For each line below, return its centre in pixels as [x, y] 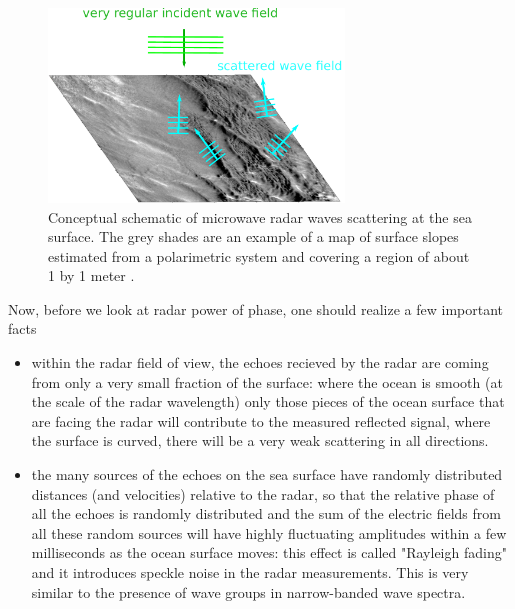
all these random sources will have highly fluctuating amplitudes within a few [269, 532]
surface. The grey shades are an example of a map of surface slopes [253, 236]
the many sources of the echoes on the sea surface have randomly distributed [267, 474]
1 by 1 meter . [91, 275]
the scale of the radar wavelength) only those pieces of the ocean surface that [268, 401]
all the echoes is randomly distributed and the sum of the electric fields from [266, 513]
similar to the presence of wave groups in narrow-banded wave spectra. [248, 591]
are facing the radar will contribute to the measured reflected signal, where [261, 420]
